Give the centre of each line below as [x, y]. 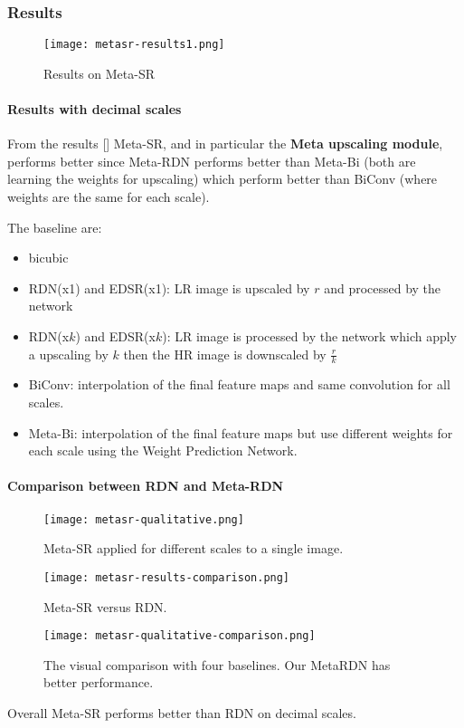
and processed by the [383, 287]
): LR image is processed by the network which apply [310, 336]
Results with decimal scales [95, 109]
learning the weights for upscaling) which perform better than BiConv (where [223, 179]
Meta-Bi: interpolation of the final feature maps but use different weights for [241, 432]
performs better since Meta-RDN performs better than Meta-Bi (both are [212, 161]
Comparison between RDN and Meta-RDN [146, 486]
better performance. [99, 682]
